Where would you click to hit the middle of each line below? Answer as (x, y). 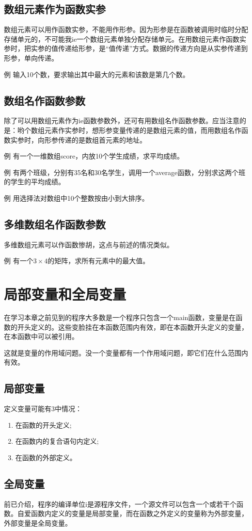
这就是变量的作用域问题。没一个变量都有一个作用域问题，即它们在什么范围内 (126, 352)
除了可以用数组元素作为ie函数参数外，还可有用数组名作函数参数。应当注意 (122, 121)
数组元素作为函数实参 (55, 9)
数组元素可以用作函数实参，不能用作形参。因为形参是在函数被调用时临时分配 (126, 29)
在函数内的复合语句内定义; (57, 441)
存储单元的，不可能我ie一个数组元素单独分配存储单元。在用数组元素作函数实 (125, 39)
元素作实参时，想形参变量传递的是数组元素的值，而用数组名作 (143, 130)
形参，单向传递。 (31, 57)
